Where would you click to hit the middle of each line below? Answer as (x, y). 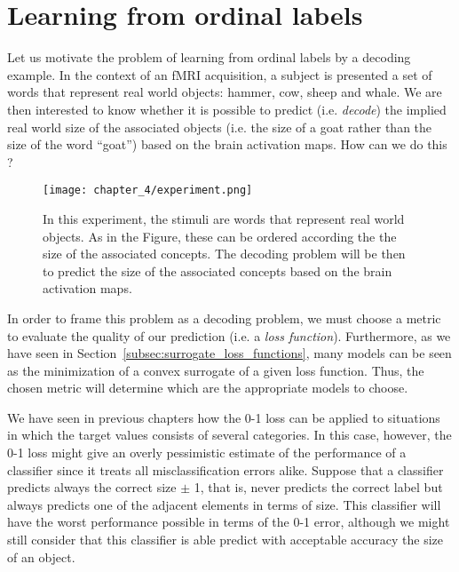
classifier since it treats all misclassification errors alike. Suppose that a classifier (226, 469)
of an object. (41, 556)
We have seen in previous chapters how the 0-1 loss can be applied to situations (224, 417)
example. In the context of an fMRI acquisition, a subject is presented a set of (220, 74)
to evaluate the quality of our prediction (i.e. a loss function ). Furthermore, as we (229, 335)
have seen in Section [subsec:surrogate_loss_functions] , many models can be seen (229, 353)
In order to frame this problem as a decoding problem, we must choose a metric (224, 318)
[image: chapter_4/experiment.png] (148, 191)
